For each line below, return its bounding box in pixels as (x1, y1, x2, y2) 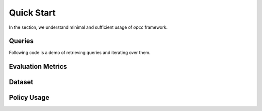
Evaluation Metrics (9, 62, 67, 71)
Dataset (9, 78, 33, 86)
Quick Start (9, 7, 56, 18)
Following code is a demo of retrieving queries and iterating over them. (9, 50, 150, 55)
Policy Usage (9, 93, 49, 102)
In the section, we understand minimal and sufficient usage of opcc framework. (9, 24, 168, 30)
